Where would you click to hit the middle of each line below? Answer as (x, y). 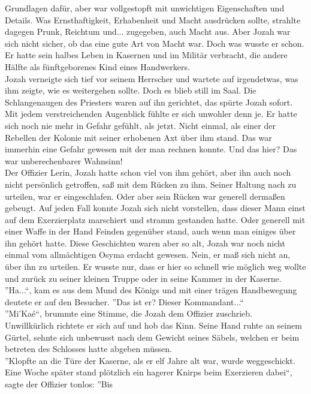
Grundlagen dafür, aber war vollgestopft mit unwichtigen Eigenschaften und (145, 8)
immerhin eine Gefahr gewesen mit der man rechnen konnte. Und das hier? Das (151, 149)
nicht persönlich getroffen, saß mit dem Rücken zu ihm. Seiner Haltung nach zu (151, 184)
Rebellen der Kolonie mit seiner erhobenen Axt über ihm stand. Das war (138, 137)
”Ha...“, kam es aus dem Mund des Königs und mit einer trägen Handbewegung (151, 290)
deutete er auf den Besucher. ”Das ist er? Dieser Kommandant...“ (124, 301)
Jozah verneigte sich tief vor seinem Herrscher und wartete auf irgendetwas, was (152, 78)
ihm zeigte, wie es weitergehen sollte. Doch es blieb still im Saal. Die (131, 90)
